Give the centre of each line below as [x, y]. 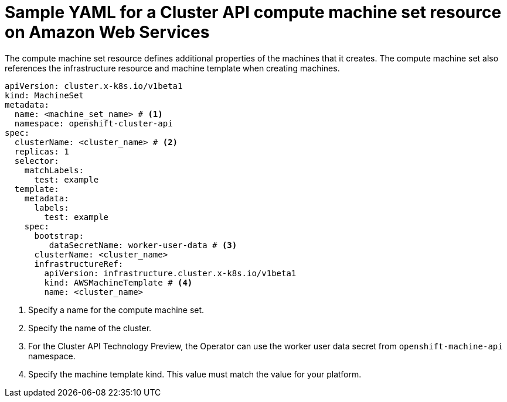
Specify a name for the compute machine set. [116, 310]
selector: [37, 161]
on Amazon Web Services [107, 32]
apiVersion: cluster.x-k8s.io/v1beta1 [94, 86]
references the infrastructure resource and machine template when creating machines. [172, 68]
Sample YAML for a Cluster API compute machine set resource [253, 12]
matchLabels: [54, 170]
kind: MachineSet [44, 95]
